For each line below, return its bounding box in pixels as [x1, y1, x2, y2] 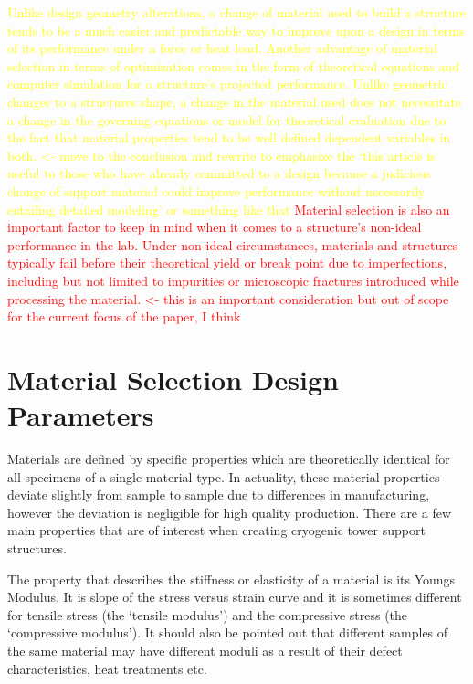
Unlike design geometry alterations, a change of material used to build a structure [7, 3, 467, 21]
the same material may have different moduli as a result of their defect [7, 640, 403, 659]
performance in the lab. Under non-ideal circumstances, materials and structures [7, 235, 458, 254]
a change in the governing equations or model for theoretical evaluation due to [7, 110, 447, 129]
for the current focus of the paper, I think [7, 307, 241, 326]
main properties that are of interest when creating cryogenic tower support [7, 521, 426, 540]
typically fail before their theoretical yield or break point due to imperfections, [7, 253, 447, 272]
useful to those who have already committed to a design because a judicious [7, 163, 432, 183]
